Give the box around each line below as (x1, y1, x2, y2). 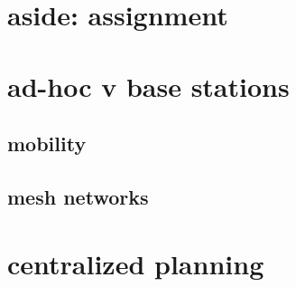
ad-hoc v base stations (7, 67, 290, 104)
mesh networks (7, 182, 149, 210)
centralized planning (7, 244, 264, 282)
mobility (7, 129, 87, 158)
